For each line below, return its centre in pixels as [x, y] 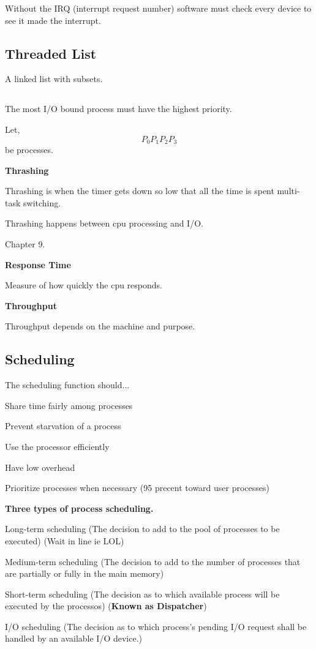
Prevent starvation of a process [63, 426]
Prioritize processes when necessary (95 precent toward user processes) [137, 488]
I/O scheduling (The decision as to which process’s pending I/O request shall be [156, 626]
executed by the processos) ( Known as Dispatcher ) [106, 606]
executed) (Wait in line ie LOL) [65, 540]
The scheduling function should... [67, 385]
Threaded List [51, 53]
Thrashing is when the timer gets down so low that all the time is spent [140, 191]
